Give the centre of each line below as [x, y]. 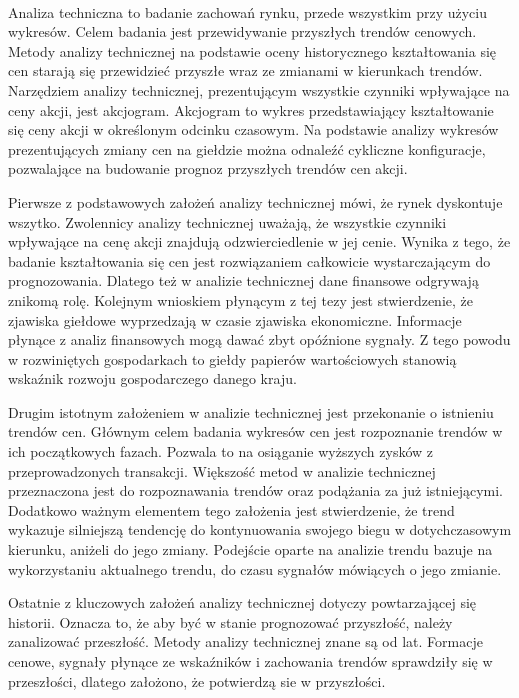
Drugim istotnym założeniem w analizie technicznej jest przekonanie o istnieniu [251, 411]
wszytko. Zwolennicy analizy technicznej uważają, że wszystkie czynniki [227, 221]
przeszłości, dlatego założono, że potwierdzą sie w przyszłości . [197, 680]
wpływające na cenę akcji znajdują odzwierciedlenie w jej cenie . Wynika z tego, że [259, 241]
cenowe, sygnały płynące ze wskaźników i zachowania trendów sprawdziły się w [250, 661]
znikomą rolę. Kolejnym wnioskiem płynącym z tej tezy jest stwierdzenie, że [240, 299]
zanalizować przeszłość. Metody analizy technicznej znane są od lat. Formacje [245, 641]
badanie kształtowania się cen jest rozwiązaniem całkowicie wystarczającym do [249, 260]
